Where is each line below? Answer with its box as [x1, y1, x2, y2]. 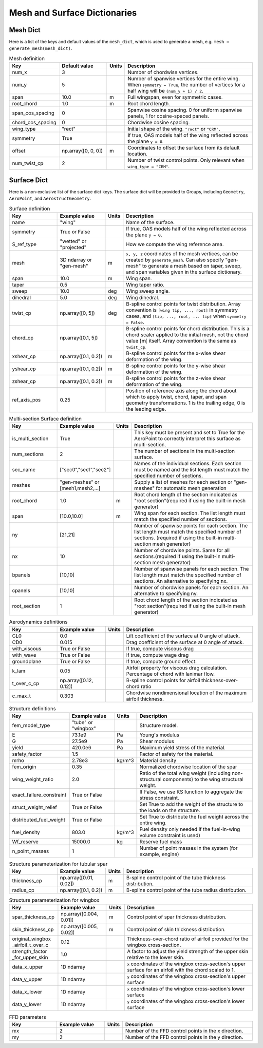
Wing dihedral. [126, 294, 160, 301]
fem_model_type [12, 722, 50, 729]
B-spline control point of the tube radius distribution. [126, 887, 247, 894]
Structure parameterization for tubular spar [9, 860, 108, 867]
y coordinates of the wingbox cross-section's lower [127, 998, 245, 1005]
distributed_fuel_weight [12, 817, 66, 823]
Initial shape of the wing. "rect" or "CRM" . [127, 126, 221, 133]
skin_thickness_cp [12, 926, 54, 933]
